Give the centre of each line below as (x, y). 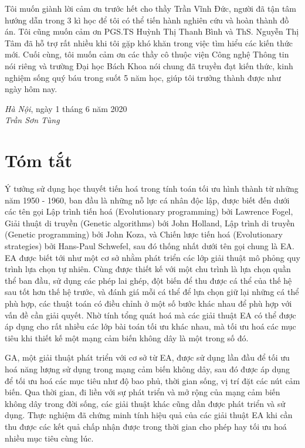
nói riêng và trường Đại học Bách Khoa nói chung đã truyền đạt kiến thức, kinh (149, 65)
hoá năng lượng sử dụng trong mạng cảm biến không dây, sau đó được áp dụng (147, 369)
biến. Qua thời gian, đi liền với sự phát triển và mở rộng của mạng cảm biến (143, 392)
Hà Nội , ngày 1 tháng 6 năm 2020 (66, 108)
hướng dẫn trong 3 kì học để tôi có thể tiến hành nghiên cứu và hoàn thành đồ (147, 20)
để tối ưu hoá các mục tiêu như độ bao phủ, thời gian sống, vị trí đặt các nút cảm (152, 380)
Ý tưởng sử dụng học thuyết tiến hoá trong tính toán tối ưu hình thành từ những (152, 189)
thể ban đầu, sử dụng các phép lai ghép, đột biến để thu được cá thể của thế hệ (148, 280)
